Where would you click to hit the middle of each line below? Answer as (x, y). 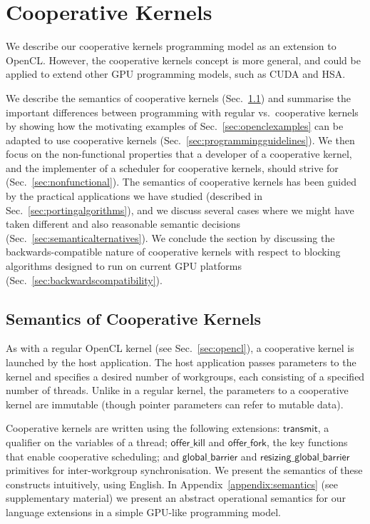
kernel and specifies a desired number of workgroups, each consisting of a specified (185, 376)
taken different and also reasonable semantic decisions (123, 224)
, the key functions (307, 442)
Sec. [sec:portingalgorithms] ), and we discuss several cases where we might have (180, 210)
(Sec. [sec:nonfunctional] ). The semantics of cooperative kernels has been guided (181, 182)
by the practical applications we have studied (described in (134, 196)
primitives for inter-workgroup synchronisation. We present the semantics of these (184, 470)
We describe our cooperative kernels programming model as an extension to (171, 46)
